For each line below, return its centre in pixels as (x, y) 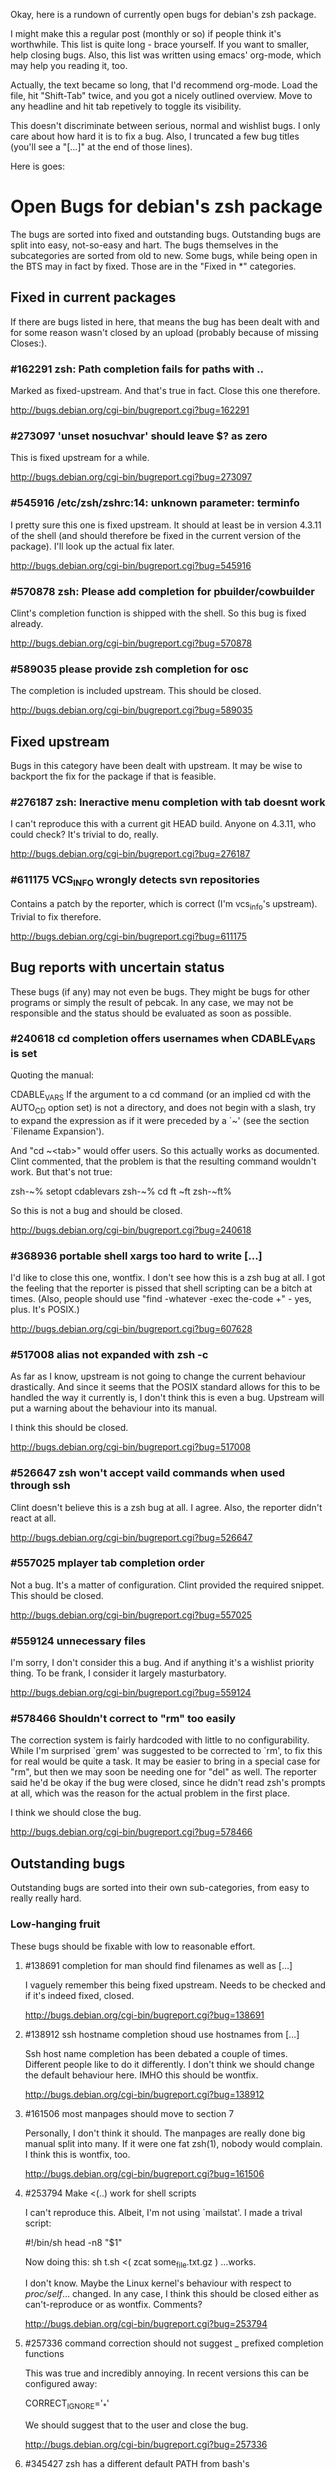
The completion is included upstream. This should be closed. (136, 691)
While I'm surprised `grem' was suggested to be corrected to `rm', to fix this (166, 1751)
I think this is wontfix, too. (77, 2154)
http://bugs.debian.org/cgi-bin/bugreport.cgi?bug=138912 (144, 2094)
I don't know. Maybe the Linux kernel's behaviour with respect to (158, 2283)
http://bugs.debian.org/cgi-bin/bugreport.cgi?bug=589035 (131, 710)
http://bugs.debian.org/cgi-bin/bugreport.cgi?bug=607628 (131, 1328)
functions (44, 2354)
